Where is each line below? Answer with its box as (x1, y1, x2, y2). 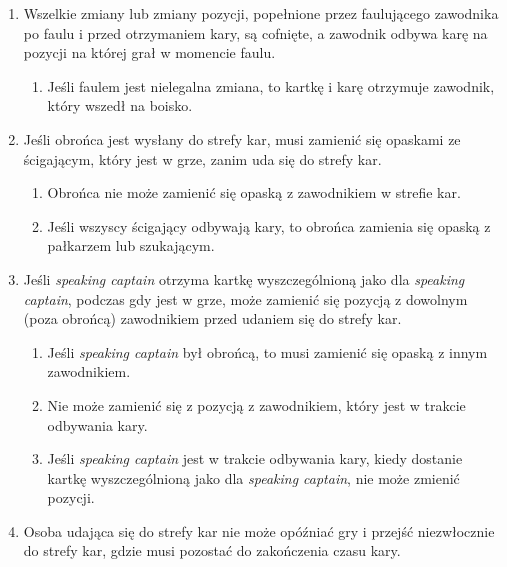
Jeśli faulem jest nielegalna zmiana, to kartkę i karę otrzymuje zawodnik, (47, 75, 495, 96)
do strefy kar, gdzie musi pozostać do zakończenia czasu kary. (23, 540, 401, 561)
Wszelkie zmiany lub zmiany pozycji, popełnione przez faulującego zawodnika (23, 3, 499, 23)
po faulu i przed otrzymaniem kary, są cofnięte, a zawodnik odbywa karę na (23, 22, 488, 43)
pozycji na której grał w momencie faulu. (23, 42, 276, 63)
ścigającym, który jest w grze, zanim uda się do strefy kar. (23, 148, 382, 169)
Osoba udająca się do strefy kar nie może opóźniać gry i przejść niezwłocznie (23, 520, 495, 541)
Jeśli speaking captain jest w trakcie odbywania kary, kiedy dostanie (47, 448, 463, 469)
